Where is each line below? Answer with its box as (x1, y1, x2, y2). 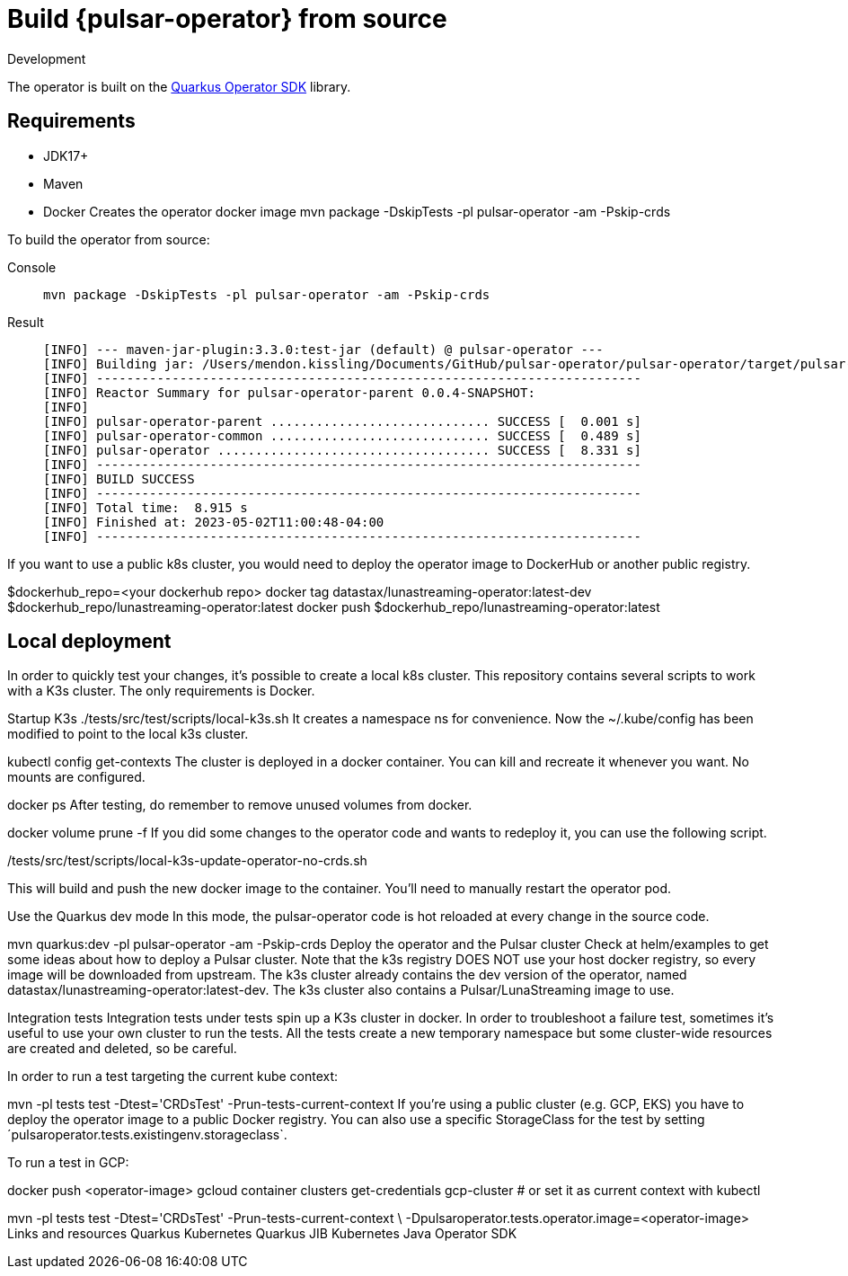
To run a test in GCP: (7, 1155, 129, 1171)
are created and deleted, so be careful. (7, 1041, 237, 1057)
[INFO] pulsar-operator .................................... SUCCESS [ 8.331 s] (43, 442, 641, 457)
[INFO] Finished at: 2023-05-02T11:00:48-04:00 (43, 514, 384, 529)
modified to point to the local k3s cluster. (7, 726, 249, 742)
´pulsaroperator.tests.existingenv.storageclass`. (7, 1127, 287, 1143)
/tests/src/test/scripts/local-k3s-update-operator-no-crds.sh (7, 853, 367, 869)
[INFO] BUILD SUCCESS (43, 471, 195, 486)
